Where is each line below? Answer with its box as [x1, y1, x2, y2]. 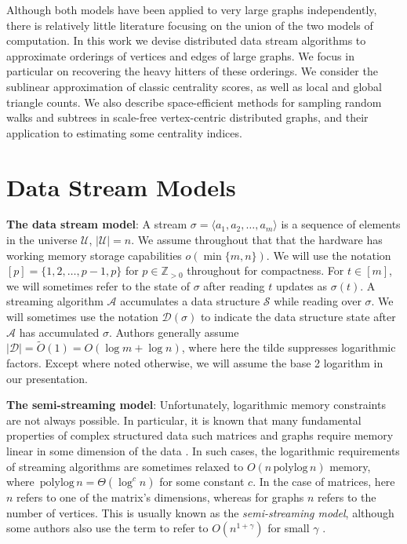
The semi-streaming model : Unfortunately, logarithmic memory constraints [6, 396, 386, 413]
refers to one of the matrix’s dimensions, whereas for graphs [16, 489, 304, 506]
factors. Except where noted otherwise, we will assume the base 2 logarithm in [6, 355, 383, 371]
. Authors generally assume [108, 323, 239, 340]
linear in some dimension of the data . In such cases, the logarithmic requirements [6, 443, 400, 458]
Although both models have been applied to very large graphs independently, [6, 2, 377, 17]
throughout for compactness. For [187, 262, 344, 279]
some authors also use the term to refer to [6, 520, 209, 536]
